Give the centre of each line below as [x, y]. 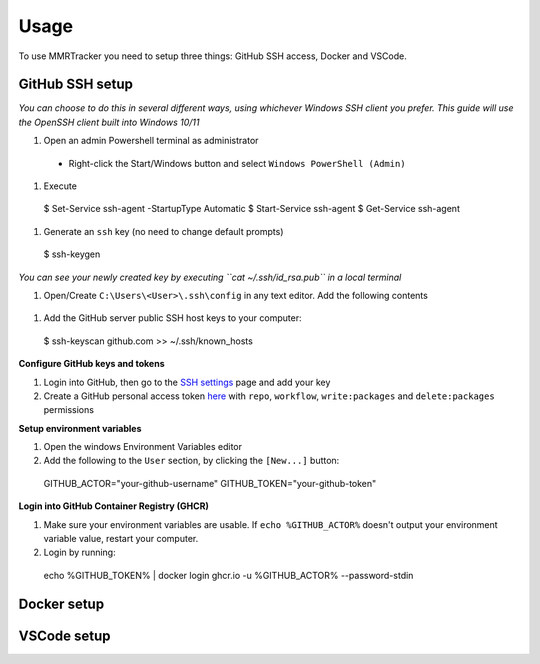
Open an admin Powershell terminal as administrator [151, 141]
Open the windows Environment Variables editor [143, 447]
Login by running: [79, 552]
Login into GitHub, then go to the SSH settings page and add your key [187, 382]
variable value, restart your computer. [121, 539]
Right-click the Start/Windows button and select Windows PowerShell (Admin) [237, 163]
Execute [60, 186]
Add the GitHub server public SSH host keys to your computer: [172, 318]
